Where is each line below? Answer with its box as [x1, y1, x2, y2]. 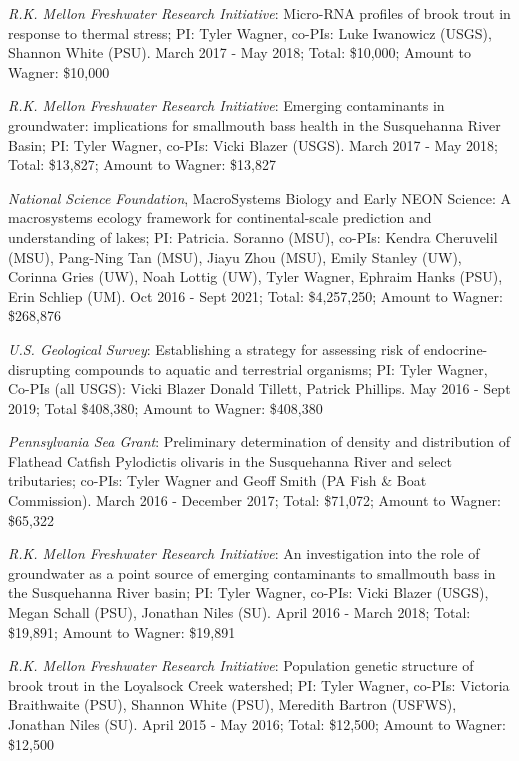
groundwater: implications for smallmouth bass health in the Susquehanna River [8, 114, 501, 135]
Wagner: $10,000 [8, 61, 110, 82]
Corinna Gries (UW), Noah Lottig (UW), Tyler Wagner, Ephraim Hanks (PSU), [8, 266, 503, 287]
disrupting [8, 358, 71, 379]
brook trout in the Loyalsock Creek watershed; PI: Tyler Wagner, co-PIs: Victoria [8, 674, 510, 695]
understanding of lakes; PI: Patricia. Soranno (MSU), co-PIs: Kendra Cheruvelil [8, 226, 498, 247]
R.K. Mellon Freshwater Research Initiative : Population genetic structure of [8, 655, 474, 676]
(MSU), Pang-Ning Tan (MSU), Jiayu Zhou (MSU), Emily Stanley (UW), [8, 246, 462, 267]
